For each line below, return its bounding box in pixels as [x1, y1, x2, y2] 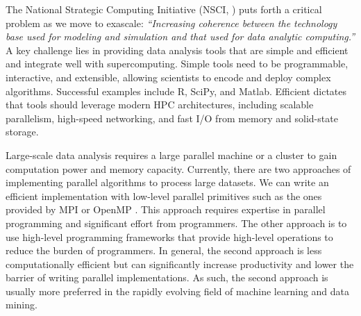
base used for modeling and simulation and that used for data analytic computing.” [6, 29, 355, 44]
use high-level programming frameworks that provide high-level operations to [6, 229, 333, 244]
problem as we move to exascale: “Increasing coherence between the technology [6, 15, 337, 30]
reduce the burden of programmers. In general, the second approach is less [6, 243, 322, 258]
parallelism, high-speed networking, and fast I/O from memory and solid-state [6, 110, 338, 125]
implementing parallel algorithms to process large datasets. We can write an [6, 175, 329, 190]
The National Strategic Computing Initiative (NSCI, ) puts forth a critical [6, 2, 322, 16]
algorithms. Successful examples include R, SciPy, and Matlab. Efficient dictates [6, 83, 347, 98]
